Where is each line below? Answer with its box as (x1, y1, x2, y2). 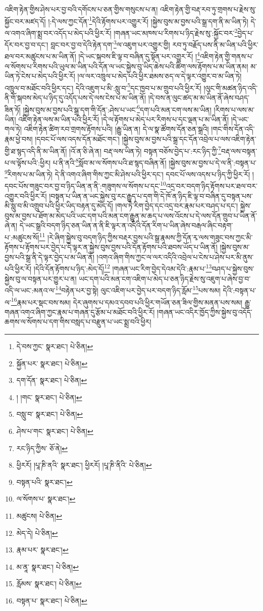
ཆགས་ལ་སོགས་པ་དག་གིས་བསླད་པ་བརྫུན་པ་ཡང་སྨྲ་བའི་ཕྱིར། (5, 316, 151, 327)
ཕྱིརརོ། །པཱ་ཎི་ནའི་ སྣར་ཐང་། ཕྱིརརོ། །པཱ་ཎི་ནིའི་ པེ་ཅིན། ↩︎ (16, 460, 152, 470)
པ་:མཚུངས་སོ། (5, 232, 39, 242)
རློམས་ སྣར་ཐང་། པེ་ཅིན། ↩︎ (16, 578, 82, 589)
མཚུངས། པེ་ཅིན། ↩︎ (16, 510, 62, 521)
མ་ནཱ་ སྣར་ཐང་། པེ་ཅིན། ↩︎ (16, 561, 79, 572)
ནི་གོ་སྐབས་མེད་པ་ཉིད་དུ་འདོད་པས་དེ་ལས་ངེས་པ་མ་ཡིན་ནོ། (5, 92, 146, 103)
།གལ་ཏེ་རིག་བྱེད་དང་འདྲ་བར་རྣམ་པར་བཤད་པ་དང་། (115, 200, 238, 211)
